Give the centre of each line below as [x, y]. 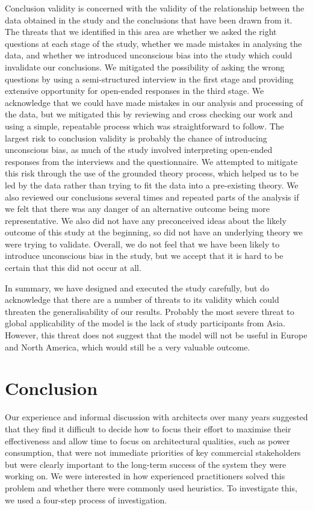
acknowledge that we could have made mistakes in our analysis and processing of [154, 102]
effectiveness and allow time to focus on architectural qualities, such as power [147, 440]
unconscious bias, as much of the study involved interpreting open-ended [139, 150]
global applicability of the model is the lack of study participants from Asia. [145, 323]
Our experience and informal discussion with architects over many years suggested [156, 417]
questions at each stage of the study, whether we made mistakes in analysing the [153, 43]
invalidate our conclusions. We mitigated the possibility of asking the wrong [145, 67]
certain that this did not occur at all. [73, 268]
